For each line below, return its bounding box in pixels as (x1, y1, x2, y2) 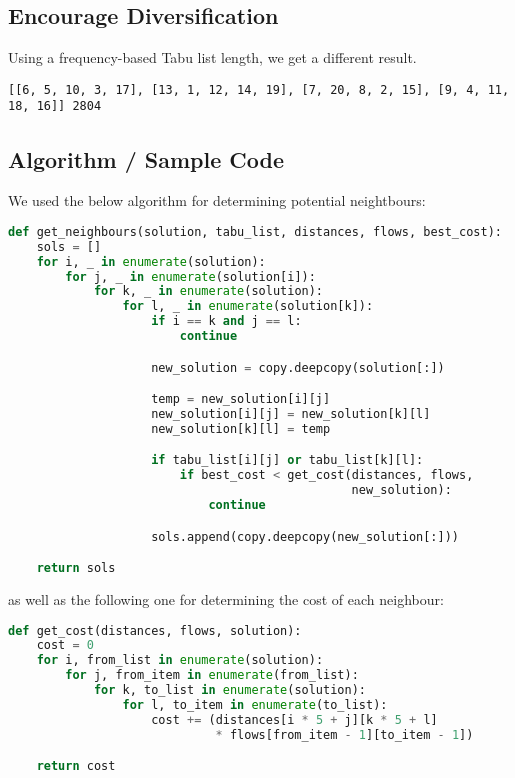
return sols (36, 561, 116, 576)
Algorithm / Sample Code (8, 143, 285, 174)
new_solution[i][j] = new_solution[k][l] (151, 406, 431, 421)
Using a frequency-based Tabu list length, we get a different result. (8, 47, 417, 68)
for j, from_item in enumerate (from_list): (65, 668, 359, 683)
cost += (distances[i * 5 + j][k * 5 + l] (151, 712, 438, 727)
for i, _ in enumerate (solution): (36, 254, 266, 269)
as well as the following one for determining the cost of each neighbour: (8, 588, 444, 609)
